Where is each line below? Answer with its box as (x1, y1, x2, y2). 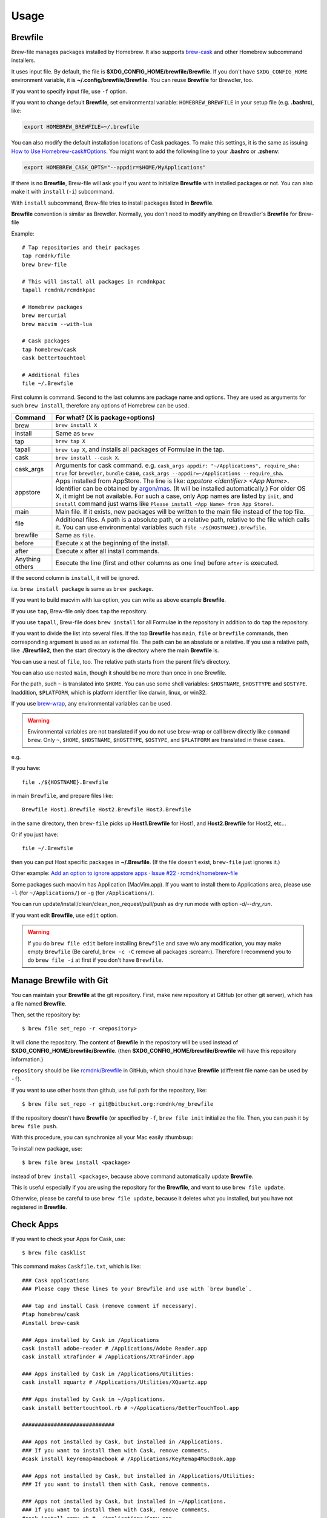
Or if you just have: (11, 831, 59, 838)
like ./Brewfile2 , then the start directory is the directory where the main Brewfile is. (11, 647, 219, 654)
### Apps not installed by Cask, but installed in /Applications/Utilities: (22, 1472, 256, 1479)
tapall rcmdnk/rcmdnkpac (22, 287, 96, 294)
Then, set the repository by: (11, 1011, 81, 1018)
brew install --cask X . (55, 453, 120, 461)
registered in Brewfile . (11, 1203, 67, 1211)
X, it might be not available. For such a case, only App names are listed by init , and (55, 492, 294, 500)
